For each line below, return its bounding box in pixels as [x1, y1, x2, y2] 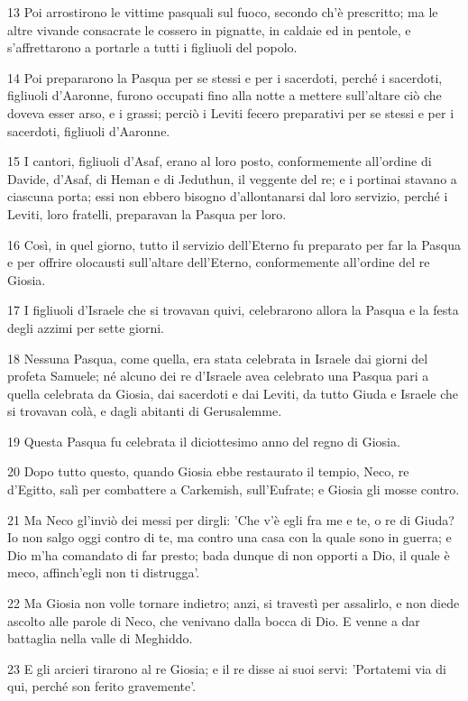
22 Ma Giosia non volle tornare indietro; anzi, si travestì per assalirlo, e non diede [7, 594, 460, 613]
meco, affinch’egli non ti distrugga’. [7, 563, 200, 582]
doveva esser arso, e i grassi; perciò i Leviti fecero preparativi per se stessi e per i [7, 103, 454, 122]
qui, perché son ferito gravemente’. [7, 677, 197, 696]
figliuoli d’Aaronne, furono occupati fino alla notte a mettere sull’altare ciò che [7, 86, 442, 105]
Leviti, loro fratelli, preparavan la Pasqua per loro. [7, 204, 287, 223]
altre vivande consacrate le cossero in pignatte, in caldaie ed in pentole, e [7, 20, 411, 39]
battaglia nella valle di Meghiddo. [7, 629, 193, 648]
